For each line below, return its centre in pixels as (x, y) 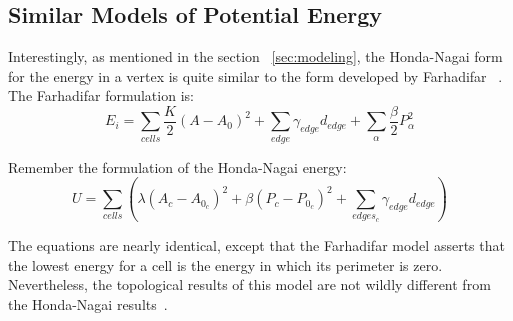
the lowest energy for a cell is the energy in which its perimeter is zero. (225, 264)
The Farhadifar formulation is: (101, 95)
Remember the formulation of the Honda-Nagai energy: (177, 166)
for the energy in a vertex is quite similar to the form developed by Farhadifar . (255, 75)
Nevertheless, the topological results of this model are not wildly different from (249, 284)
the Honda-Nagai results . (88, 303)
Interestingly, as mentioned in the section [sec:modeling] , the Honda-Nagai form (255, 56)
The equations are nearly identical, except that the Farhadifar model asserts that (256, 244)
